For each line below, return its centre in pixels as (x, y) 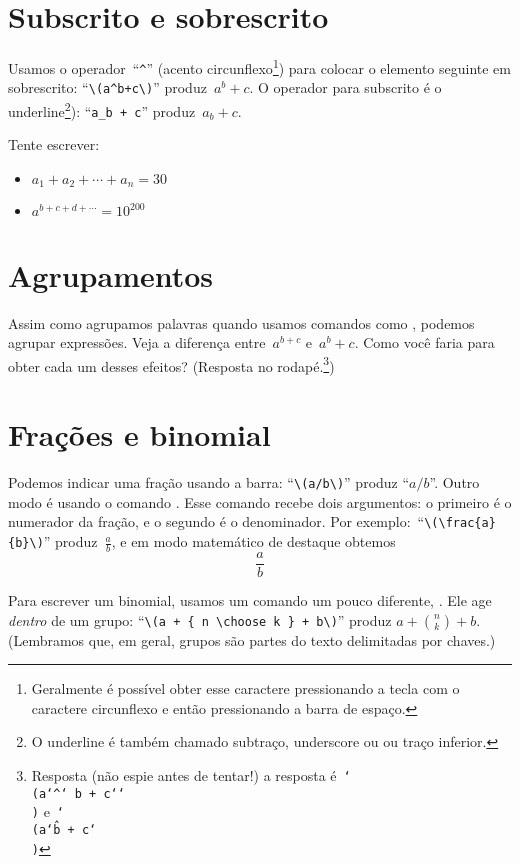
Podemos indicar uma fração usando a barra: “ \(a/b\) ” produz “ (209, 482)
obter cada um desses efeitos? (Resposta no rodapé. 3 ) (171, 364)
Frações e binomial (139, 434)
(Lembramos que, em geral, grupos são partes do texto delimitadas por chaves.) (252, 639)
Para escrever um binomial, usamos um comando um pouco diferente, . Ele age (250, 599)
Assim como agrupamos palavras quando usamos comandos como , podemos (241, 322)
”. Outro (454, 482)
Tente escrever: (54, 144)
